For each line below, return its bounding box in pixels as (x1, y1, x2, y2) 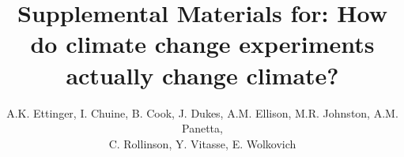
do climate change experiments (30, 28, 375, 60)
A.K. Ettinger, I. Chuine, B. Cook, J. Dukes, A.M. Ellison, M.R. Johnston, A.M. (6, 104, 398, 121)
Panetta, (182, 120, 223, 136)
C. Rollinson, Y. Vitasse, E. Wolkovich (108, 135, 296, 151)
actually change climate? (66, 58, 339, 91)
